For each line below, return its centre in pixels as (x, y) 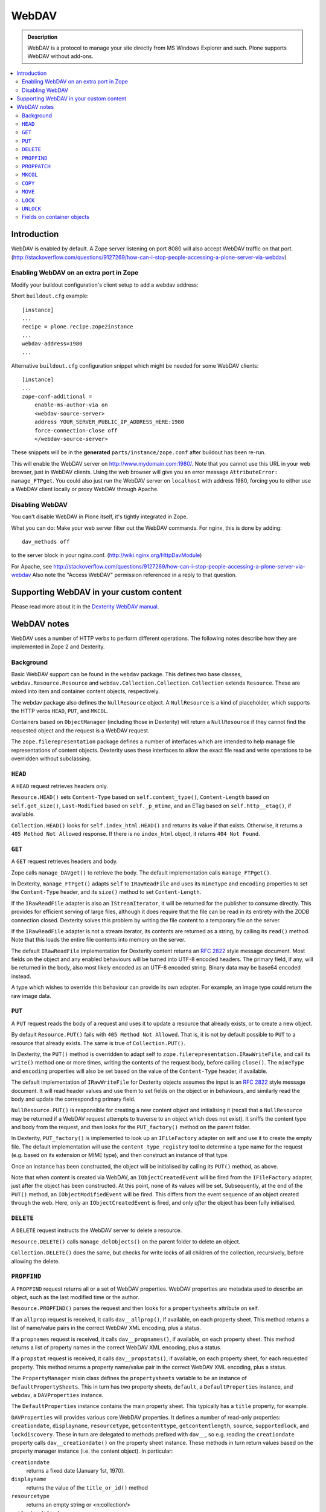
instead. (21, 976)
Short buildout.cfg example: (50, 296)
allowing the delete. (36, 1261)
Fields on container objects (56, 217)
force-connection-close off (76, 430)
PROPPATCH (36, 167)
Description (43, 37)
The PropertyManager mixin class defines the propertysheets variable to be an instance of (129, 1378)
